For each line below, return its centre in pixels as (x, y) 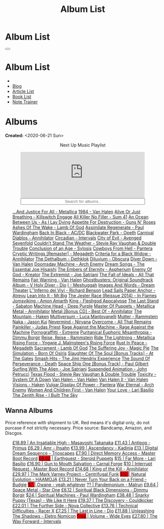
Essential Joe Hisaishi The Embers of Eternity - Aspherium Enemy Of (82, 269)
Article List (23, 91)
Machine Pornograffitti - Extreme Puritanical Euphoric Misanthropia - (82, 332)
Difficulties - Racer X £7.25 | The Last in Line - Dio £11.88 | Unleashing (83, 511)
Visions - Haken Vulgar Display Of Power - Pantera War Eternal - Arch (83, 384)
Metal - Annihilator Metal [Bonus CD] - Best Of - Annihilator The (77, 311)
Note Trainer (25, 102)
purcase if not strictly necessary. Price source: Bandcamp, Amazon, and (79, 428)
